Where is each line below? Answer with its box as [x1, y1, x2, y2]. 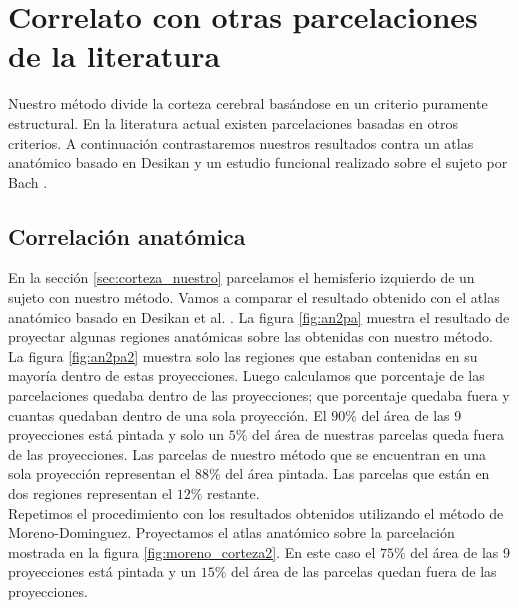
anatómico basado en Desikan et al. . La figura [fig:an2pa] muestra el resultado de [8, 306, 510, 327]
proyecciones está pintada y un [8, 561, 197, 582]
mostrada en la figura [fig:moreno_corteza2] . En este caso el [8, 541, 376, 562]
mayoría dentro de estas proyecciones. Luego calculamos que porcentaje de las [8, 365, 485, 386]
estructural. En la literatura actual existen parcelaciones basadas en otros [8, 112, 459, 133]
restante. [207, 483, 260, 504]
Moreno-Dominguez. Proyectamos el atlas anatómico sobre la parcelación [8, 522, 455, 543]
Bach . [8, 171, 48, 192]
